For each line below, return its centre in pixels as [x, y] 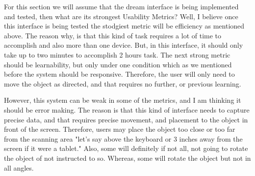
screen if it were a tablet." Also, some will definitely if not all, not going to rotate [126, 148]
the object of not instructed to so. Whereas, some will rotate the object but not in [127, 158]
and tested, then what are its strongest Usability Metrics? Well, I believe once [121, 16]
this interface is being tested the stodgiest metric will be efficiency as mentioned [124, 26]
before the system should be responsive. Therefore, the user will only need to [119, 74]
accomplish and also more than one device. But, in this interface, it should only [124, 45]
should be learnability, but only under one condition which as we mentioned [118, 64]
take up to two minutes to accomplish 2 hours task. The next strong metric [117, 54]
